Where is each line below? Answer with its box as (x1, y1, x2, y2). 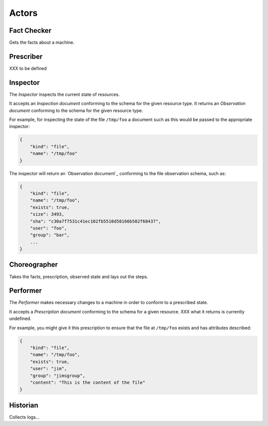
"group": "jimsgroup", (30, 372, 85, 378)
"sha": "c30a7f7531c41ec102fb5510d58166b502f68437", (30, 218, 161, 224)
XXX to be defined (9, 65, 47, 71)
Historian (9, 401, 39, 409)
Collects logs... (9, 414, 40, 420)
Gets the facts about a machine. (9, 40, 74, 46)
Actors (9, 7, 38, 18)
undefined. (9, 315, 32, 322)
